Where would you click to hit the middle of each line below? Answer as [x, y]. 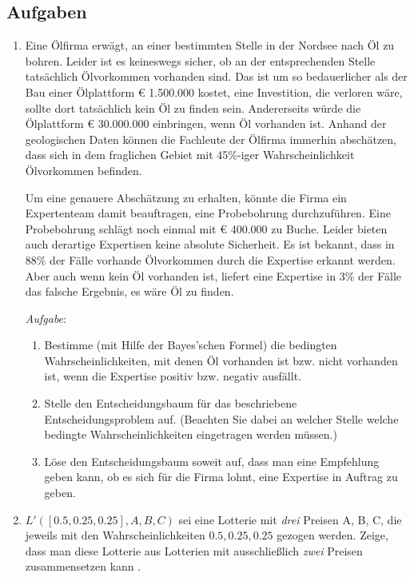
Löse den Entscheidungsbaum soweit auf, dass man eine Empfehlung [212, 461]
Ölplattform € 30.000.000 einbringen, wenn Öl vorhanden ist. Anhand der [206, 123]
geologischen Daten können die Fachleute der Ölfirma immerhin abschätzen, [211, 139]
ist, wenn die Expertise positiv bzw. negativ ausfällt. [173, 376]
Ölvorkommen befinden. [84, 170]
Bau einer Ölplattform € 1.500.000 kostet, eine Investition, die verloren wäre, [214, 92]
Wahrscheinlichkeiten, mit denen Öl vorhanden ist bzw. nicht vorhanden [221, 360]
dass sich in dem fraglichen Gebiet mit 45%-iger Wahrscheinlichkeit [190, 155]
